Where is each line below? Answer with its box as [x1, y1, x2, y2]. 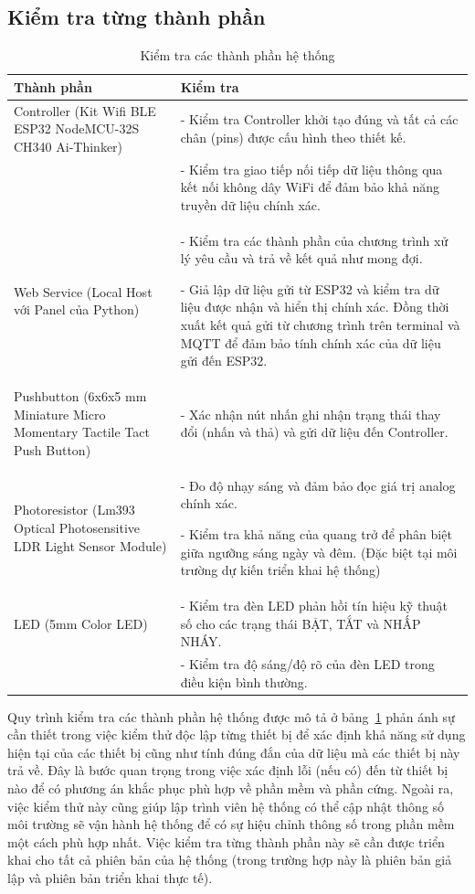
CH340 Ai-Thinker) [14, 136, 123, 155]
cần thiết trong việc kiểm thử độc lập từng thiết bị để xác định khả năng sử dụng [7, 725, 466, 744]
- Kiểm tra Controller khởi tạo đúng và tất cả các [180, 110, 459, 129]
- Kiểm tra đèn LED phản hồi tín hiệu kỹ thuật [180, 595, 448, 614]
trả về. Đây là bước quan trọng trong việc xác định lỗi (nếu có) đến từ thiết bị [7, 761, 449, 780]
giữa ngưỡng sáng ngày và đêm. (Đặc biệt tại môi [180, 542, 458, 561]
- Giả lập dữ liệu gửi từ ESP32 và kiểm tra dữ [180, 279, 439, 298]
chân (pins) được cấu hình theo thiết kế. [180, 128, 406, 147]
